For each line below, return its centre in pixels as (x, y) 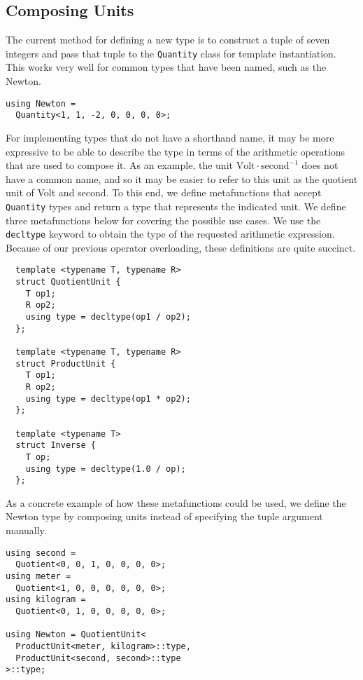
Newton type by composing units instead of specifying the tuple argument (164, 516)
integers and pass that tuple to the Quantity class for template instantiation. (171, 53)
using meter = (38, 576)
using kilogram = (46, 600)
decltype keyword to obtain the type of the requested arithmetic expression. (170, 234)
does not (320, 165)
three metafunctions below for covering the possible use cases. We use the (163, 220)
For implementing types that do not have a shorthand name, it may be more (170, 137)
